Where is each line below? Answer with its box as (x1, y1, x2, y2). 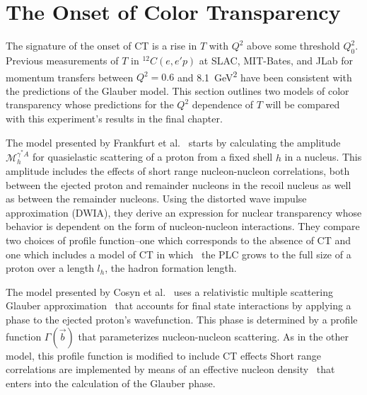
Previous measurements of (6, 52, 119, 67)
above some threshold (247, 38, 340, 53)
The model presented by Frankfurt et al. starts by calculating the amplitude (6, 134, 341, 149)
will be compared (265, 97, 340, 112)
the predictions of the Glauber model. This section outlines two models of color (6, 83, 349, 98)
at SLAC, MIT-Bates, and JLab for (199, 52, 353, 67)
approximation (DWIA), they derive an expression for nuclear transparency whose (6, 205, 362, 219)
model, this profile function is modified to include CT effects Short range (6, 348, 322, 362)
